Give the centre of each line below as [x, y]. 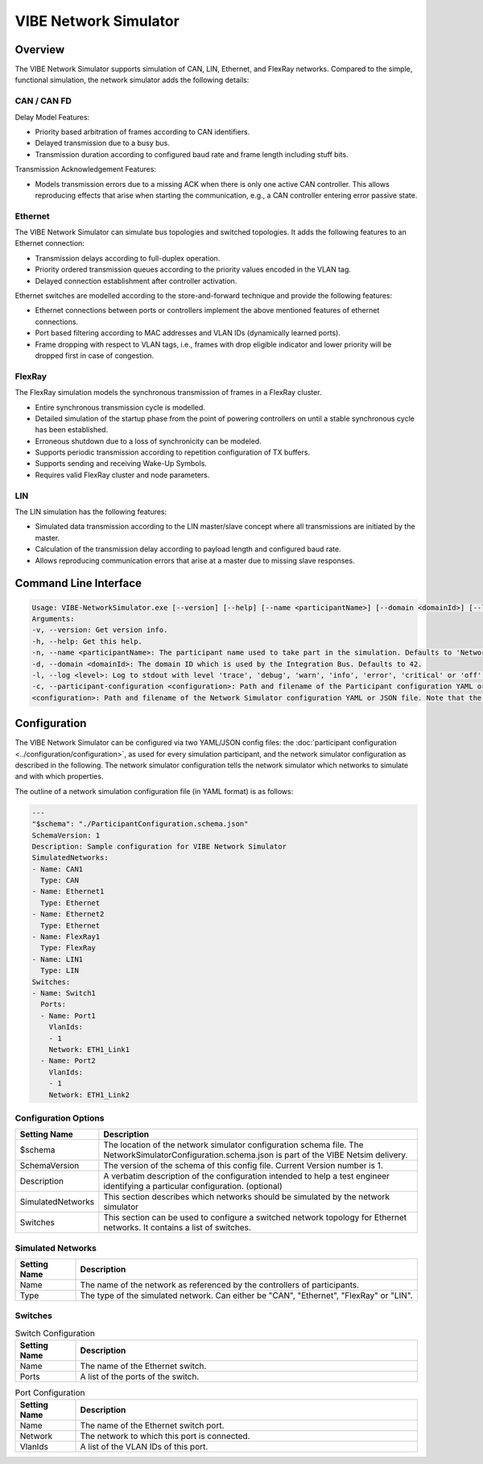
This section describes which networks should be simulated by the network [247, 1197]
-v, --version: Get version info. [100, 630]
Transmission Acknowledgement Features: [86, 169]
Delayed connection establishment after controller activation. [136, 281]
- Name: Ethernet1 [68, 892]
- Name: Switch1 [64, 993]
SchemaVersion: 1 [66, 835]
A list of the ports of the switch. [140, 1377]
